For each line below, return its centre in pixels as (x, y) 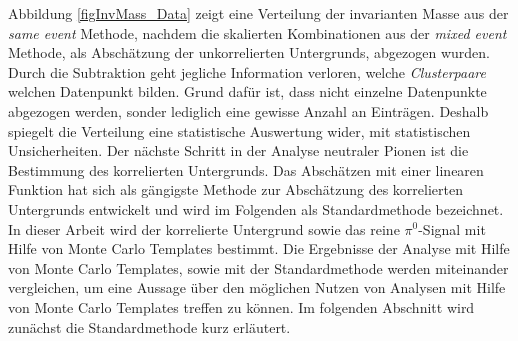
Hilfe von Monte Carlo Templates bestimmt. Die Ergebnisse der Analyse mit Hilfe (259, 248)
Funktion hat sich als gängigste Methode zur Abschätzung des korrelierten (235, 189)
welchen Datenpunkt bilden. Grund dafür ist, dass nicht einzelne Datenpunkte (247, 91)
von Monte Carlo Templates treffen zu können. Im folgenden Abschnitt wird (241, 306)
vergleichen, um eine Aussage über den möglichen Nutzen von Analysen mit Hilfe (257, 287)
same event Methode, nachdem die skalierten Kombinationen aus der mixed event (257, 32)
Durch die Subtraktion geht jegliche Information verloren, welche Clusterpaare (247, 71)
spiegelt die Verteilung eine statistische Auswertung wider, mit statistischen (239, 130)
